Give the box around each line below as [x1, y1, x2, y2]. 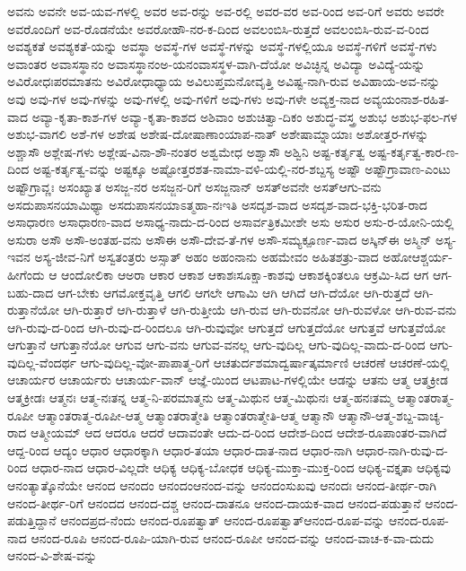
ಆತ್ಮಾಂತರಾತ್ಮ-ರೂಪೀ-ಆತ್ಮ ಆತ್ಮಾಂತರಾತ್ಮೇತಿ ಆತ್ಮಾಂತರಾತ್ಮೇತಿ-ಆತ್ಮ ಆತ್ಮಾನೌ [38, 405, 335, 424]
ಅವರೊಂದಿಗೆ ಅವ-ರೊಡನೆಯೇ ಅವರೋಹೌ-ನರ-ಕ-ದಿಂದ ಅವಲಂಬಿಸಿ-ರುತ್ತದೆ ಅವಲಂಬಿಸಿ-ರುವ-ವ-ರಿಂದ [7, 19, 429, 38]
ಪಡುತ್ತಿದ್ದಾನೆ [7, 511, 57, 530]
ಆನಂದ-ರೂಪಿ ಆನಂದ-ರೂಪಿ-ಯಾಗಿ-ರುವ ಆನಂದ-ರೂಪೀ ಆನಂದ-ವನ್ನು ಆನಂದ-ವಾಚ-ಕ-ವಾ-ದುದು [31, 528, 435, 547]
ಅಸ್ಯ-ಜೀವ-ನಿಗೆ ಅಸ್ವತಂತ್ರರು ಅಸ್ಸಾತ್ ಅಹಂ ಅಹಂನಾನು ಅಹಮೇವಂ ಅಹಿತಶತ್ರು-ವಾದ [34, 247, 379, 266]
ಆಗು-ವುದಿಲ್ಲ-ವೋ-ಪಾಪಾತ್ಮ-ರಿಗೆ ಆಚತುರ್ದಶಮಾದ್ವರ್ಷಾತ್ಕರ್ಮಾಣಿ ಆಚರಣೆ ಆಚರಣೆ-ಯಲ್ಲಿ [80, 352, 450, 371]
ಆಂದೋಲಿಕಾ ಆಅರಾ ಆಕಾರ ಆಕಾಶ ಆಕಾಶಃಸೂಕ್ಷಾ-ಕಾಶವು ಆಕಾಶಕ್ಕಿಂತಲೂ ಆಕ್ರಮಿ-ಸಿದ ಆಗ [61, 264, 429, 283]
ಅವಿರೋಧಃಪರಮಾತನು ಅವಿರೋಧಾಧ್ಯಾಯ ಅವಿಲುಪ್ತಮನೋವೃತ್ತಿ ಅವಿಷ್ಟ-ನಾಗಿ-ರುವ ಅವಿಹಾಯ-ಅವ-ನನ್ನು [7, 72, 441, 91]
